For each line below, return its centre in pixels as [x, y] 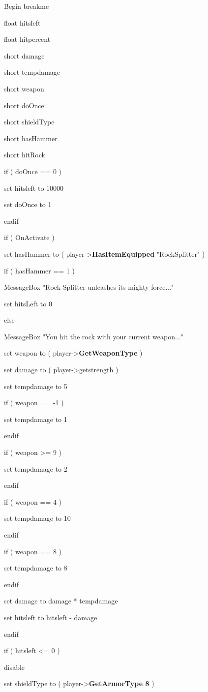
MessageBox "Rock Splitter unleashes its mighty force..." [89, 287]
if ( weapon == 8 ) [33, 551]
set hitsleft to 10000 [34, 188]
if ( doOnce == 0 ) [33, 171]
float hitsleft [22, 22]
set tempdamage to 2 [36, 468]
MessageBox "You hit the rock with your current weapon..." [94, 336]
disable [15, 667]
